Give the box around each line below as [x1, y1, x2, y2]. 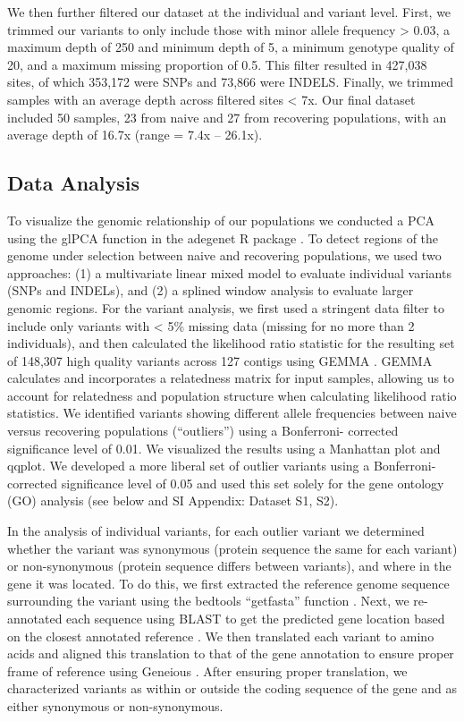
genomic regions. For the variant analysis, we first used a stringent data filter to [7, 298, 444, 317]
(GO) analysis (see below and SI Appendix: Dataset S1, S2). [7, 491, 339, 510]
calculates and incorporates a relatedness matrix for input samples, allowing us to [7, 369, 455, 387]
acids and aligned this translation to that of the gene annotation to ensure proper [7, 644, 454, 663]
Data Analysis [7, 169, 140, 197]
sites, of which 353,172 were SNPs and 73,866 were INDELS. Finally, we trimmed [7, 72, 454, 91]
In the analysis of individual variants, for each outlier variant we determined [7, 522, 425, 540]
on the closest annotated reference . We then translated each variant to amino [7, 626, 434, 645]
